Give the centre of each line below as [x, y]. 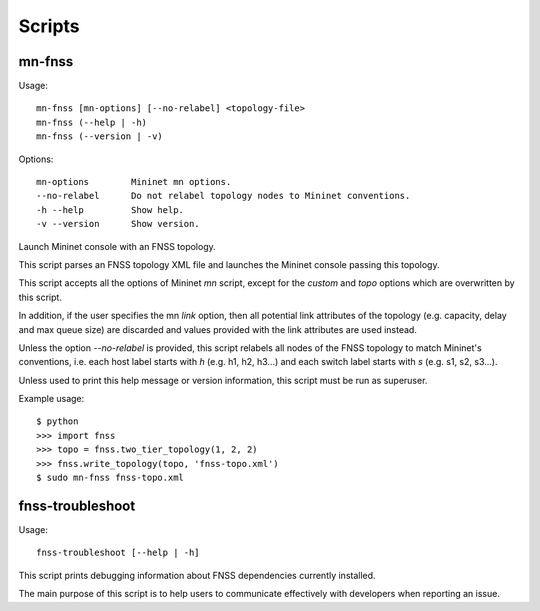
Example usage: [51, 399]
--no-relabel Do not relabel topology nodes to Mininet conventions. [223, 196]
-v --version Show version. [118, 224]
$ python [57, 421]
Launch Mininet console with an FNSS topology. [117, 246]
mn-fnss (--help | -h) [92, 122]
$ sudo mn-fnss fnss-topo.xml [110, 478]
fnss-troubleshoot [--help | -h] [118, 553]
